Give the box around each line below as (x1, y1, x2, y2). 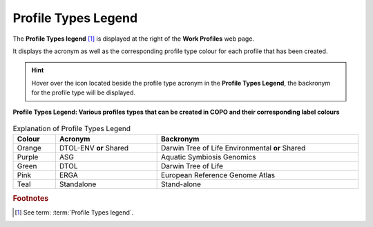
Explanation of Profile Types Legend (12, 124, 131, 134)
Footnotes (12, 193, 49, 203)
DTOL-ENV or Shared (59, 144, 129, 153)
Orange (17, 144, 41, 153)
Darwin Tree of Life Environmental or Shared (161, 144, 306, 153)
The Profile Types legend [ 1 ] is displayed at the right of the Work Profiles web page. (12, 34, 255, 43)
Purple (17, 152, 39, 162)
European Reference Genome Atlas (161, 170, 276, 180)
